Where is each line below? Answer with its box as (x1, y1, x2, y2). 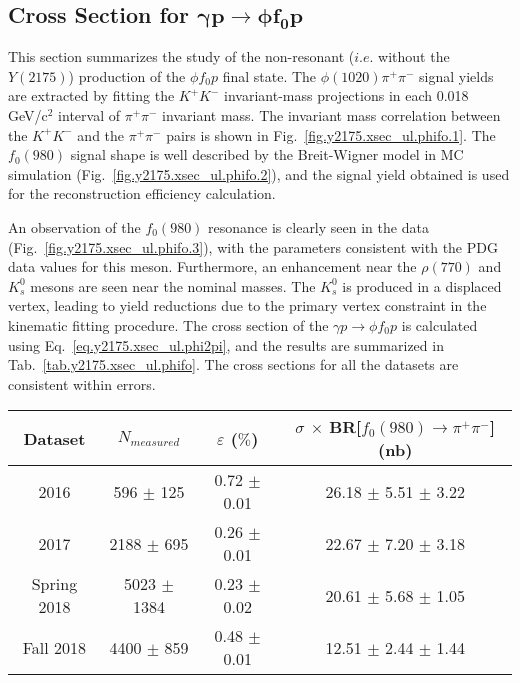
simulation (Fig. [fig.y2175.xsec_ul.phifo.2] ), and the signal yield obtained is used (8, 163, 510, 184)
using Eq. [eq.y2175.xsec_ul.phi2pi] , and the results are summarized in (8, 334, 444, 355)
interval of (58, 104, 120, 125)
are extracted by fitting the (8, 85, 175, 106)
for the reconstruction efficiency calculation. (8, 183, 276, 204)
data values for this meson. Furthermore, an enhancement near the (8, 256, 417, 277)
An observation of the (8, 216, 141, 237)
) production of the (68, 65, 186, 86)
